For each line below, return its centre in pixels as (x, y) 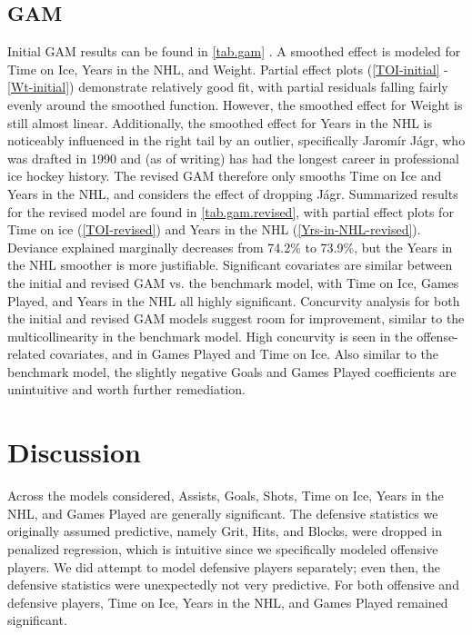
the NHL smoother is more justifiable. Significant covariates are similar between (230, 265)
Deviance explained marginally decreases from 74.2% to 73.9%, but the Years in (230, 247)
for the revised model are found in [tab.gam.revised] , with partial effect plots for (231, 211)
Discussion (74, 452)
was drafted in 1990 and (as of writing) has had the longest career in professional (233, 158)
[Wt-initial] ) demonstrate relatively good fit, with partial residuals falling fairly (228, 87)
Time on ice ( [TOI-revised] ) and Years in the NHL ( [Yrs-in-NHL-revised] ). (214, 229)
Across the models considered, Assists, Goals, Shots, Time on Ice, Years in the (226, 496)
